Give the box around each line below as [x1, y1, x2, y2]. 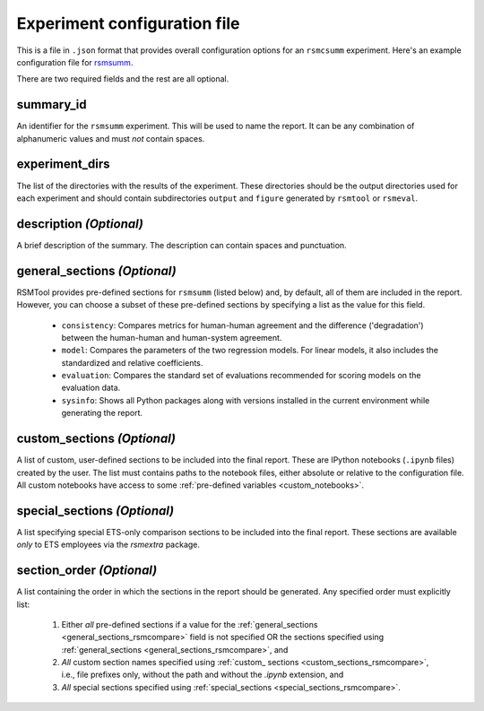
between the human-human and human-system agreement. [61, 332, 282, 342]
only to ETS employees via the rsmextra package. [16, 539, 201, 551]
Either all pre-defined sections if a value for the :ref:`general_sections [61, 619, 318, 629]
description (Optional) [16, 216, 143, 231]
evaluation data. [61, 382, 121, 394]
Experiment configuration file [16, 13, 240, 33]
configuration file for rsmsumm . [16, 56, 134, 67]
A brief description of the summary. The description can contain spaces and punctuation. [16, 239, 347, 250]
